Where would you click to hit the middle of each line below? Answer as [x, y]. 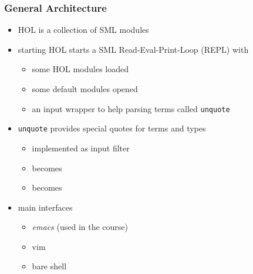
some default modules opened [85, 89]
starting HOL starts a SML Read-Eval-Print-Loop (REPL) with [133, 49]
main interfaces [45, 207]
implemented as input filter [81, 148]
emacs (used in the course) [80, 227]
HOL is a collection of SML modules [83, 30]
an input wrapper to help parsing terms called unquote [131, 108]
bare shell [49, 266]
